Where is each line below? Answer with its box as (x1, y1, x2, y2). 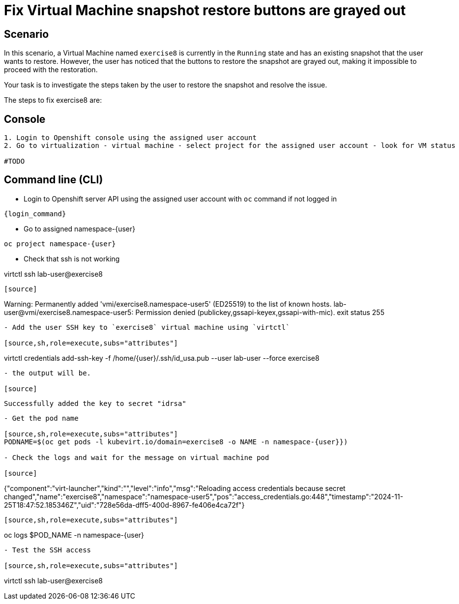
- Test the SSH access (4, 546, 91, 554)
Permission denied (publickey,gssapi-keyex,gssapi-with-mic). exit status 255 (135, 308, 385, 316)
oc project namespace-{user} (4, 239, 116, 248)
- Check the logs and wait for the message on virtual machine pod (4, 453, 269, 461)
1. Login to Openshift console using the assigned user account (4, 134, 257, 142)
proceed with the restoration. (4, 65, 98, 74)
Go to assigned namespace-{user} (24, 224, 136, 233)
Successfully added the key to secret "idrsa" (4, 399, 186, 407)
